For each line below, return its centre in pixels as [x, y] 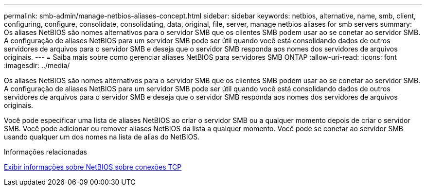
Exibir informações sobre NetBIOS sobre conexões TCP [93, 167]
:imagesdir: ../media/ [37, 65]
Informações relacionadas [45, 152]
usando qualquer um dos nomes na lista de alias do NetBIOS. [102, 137]
